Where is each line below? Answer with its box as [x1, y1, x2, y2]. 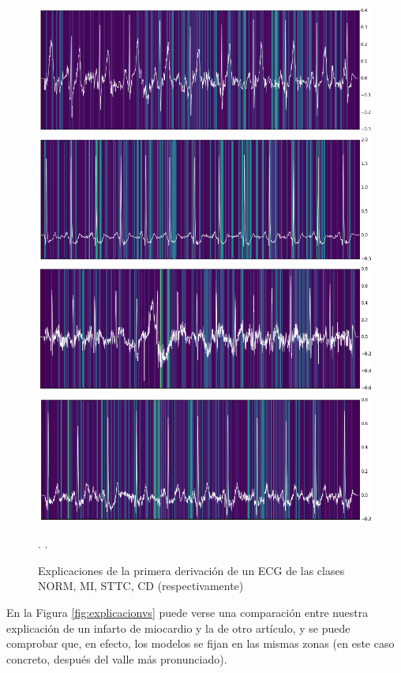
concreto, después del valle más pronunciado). [6, 650, 227, 667]
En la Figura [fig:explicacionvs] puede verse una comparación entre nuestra [6, 603, 369, 620]
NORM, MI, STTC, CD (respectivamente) [38, 577, 244, 594]
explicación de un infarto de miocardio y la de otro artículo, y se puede [6, 619, 350, 636]
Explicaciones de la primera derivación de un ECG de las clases [38, 562, 345, 578]
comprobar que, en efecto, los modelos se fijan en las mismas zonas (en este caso [6, 635, 395, 652]
